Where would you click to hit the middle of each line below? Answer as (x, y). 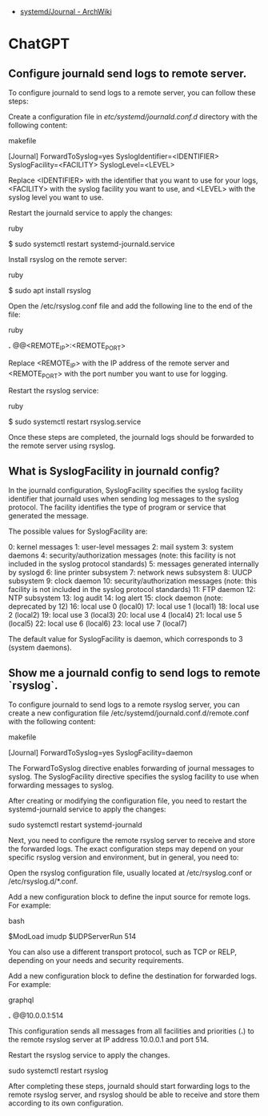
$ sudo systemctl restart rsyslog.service (75, 422)
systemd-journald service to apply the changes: (87, 809)
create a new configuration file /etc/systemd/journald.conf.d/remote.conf (129, 713)
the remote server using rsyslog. (62, 446)
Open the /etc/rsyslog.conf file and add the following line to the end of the (131, 306)
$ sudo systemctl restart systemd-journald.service (92, 244)
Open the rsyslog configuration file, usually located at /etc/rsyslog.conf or (130, 873)
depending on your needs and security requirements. (96, 961)
